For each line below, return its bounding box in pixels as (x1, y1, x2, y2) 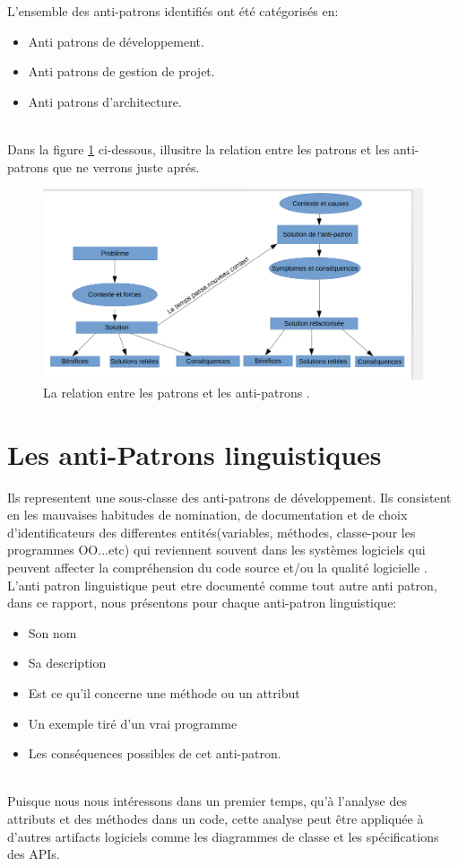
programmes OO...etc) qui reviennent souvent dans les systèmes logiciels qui (7, 540, 426, 559)
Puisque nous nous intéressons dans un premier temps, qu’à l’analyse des (7, 792, 407, 810)
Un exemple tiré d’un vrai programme (28, 713, 238, 732)
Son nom (28, 623, 77, 642)
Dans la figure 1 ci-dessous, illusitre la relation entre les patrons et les (7, 139, 390, 158)
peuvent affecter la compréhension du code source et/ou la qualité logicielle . (7, 558, 428, 577)
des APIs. (7, 844, 60, 863)
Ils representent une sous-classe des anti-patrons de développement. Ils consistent (7, 487, 452, 506)
